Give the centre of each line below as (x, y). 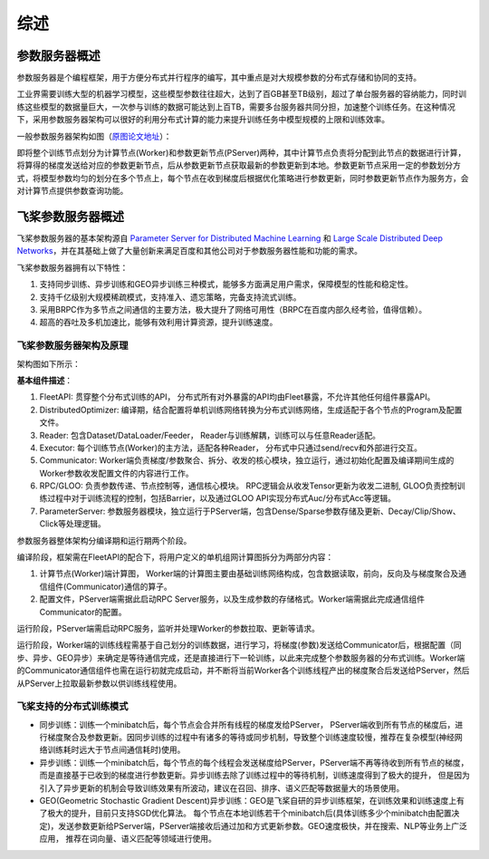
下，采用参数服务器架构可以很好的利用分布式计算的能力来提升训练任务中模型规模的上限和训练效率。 (203, 120)
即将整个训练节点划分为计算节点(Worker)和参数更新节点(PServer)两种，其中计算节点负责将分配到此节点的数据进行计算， (241, 153)
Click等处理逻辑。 (72, 524)
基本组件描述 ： (44, 380)
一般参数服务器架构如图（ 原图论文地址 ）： (94, 136)
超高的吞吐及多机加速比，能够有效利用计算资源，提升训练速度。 (158, 323)
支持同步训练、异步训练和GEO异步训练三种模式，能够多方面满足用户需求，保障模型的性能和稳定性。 (226, 285)
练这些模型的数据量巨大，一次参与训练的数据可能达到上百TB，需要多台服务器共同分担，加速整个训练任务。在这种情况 (236, 106)
